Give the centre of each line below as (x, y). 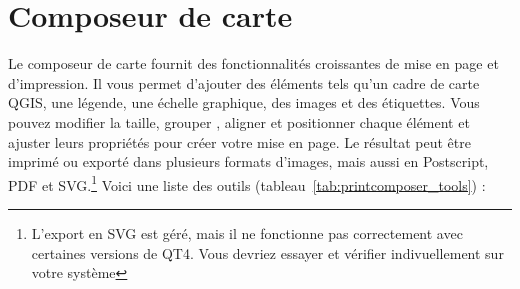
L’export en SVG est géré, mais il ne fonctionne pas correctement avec (247, 232)
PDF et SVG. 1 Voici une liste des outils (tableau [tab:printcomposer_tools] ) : (247, 183)
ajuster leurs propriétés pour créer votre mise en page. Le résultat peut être (239, 141)
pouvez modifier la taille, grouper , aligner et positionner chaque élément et (239, 121)
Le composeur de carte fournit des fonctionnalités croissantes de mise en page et (253, 63)
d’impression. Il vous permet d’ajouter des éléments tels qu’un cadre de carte (244, 82)
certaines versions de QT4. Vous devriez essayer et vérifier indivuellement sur (267, 252)
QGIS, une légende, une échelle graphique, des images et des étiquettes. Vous (244, 102)
